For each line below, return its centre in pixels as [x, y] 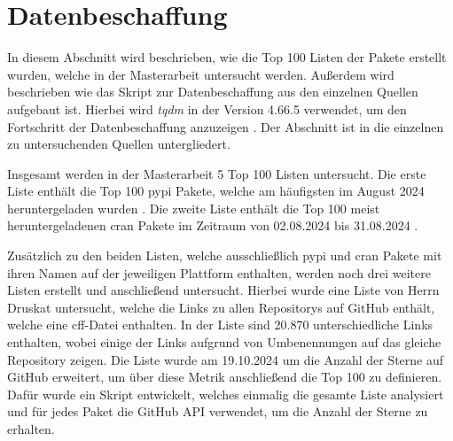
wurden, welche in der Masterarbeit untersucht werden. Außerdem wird [201, 74]
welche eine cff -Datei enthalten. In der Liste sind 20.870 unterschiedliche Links [220, 325]
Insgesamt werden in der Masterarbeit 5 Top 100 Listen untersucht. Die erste [217, 173]
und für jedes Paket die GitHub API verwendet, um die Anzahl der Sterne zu [218, 411]
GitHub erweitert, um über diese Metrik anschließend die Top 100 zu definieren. [225, 377]
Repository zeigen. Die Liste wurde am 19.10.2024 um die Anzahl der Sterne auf [226, 359]
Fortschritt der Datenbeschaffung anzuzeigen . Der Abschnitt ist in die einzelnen [226, 126]
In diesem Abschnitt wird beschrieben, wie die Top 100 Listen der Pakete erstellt [227, 57]
